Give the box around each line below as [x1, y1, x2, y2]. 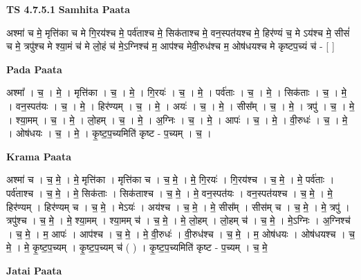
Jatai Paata [6, 263, 62, 277]
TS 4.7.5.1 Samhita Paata [6, 2, 131, 16]
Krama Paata [6, 149, 71, 163]
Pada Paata [6, 62, 62, 76]
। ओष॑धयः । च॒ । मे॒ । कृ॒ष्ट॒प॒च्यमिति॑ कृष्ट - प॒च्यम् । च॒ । [6, 126, 212, 140]
